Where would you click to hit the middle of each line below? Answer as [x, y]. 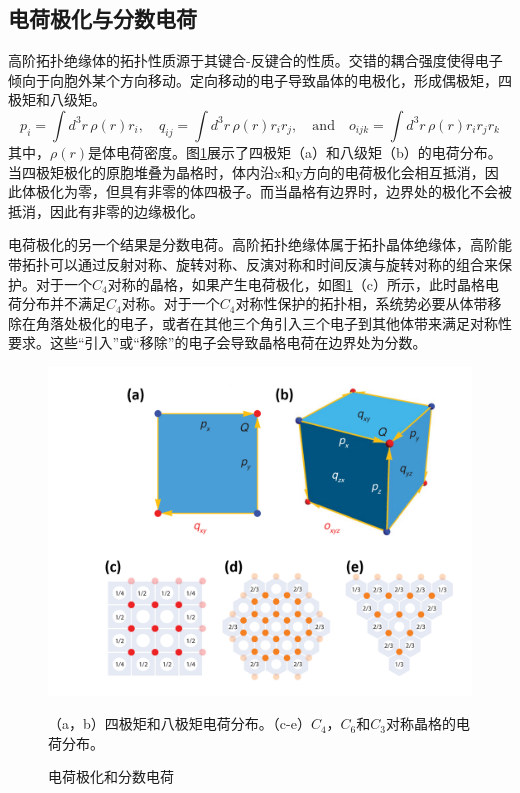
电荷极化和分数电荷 [111, 776]
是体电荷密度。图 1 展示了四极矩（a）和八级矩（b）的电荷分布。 [295, 151]
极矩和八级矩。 [57, 99]
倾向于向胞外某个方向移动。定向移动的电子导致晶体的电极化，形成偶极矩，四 [260, 79]
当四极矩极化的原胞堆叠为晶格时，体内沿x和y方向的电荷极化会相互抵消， [246, 171]
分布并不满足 [63, 303]
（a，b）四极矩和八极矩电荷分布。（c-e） [179, 723]
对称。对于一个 [170, 303]
